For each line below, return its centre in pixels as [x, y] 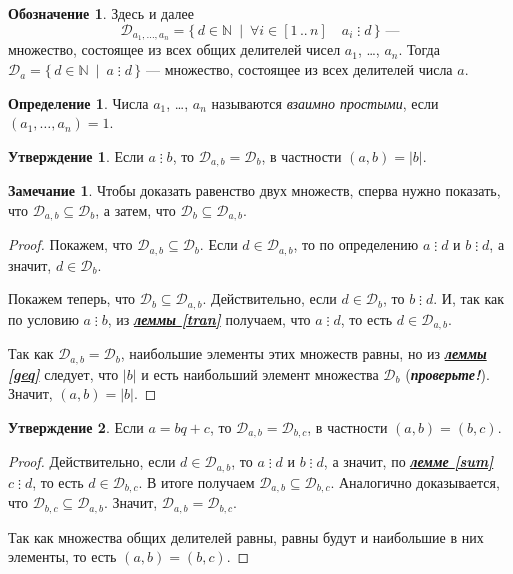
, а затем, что [135, 209]
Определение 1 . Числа [78, 102]
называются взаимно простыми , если [325, 102]
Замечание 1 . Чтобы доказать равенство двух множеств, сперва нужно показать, [254, 190]
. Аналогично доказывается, [415, 481]
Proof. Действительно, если [92, 461]
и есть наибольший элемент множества [260, 373]
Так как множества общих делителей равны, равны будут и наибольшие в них [246, 536]
